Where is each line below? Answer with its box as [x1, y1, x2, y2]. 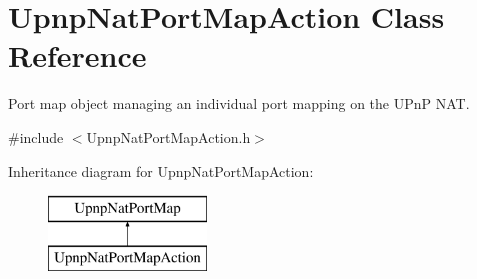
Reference [8, 35, 147, 76]
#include [8, 126, 64, 147]
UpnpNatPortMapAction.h [86, 126, 251, 147]
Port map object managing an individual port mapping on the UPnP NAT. [8, 93, 470, 114]
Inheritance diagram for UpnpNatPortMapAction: [8, 160, 314, 181]
